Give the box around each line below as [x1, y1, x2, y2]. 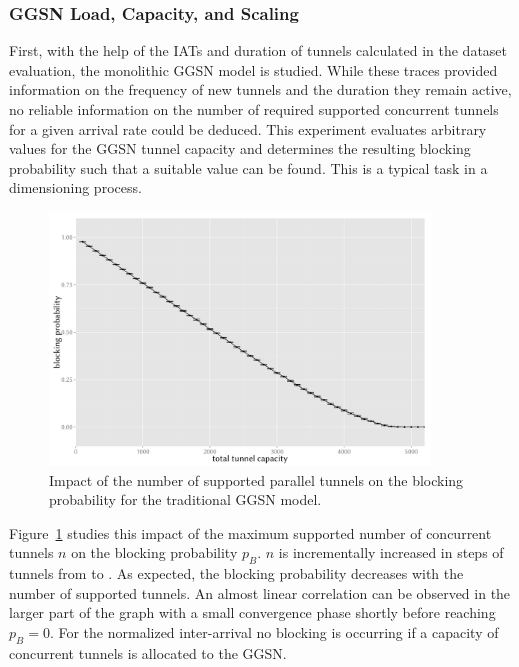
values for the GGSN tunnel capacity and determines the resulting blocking [9, 138, 471, 159]
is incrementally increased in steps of [278, 542, 504, 563]
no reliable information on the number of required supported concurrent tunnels [9, 99, 499, 119]
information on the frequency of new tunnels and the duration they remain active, [9, 79, 512, 100]
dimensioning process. [9, 177, 142, 198]
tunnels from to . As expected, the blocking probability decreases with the [9, 563, 464, 584]
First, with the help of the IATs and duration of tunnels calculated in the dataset [9, 40, 508, 61]
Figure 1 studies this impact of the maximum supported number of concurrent [9, 522, 492, 543]
